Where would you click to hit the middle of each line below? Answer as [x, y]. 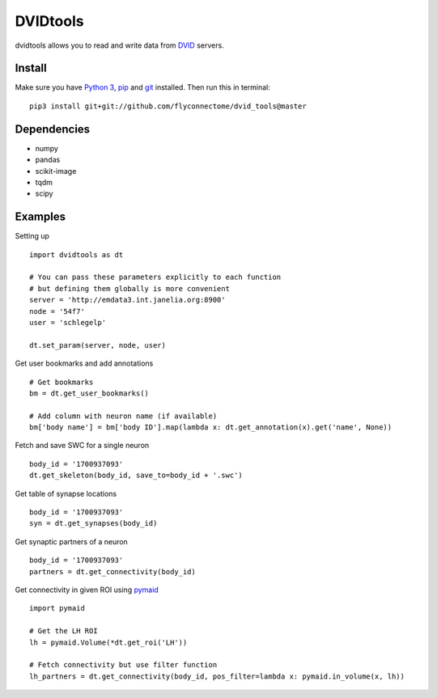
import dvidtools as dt [76, 254]
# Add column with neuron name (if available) [123, 416]
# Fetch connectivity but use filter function [123, 665]
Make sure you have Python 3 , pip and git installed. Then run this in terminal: [143, 87]
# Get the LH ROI [64, 631]
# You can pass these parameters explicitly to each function [155, 277]
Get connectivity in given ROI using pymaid [87, 590]
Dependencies [53, 129]
